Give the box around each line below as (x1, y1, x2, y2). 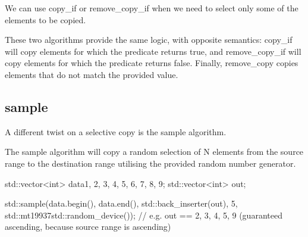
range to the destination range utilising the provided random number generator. (5, 157, 296, 169)
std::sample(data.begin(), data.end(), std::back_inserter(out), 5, (5, 197, 238, 210)
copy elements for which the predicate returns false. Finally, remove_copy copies (5, 57, 298, 69)
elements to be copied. (5, 13, 86, 26)
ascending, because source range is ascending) (5, 220, 171, 233)
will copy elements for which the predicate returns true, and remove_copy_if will (5, 45, 301, 57)
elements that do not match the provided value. (5, 68, 178, 80)
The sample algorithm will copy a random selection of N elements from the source (5, 145, 304, 158)
